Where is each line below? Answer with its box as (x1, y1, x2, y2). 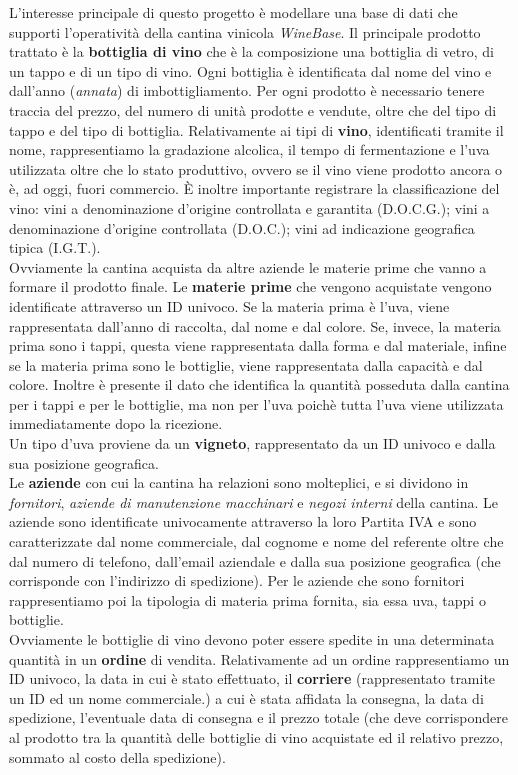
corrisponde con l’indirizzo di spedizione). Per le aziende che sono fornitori (9, 570, 465, 591)
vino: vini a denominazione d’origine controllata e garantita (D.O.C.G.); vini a (9, 197, 490, 218)
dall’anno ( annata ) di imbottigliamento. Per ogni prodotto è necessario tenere (9, 80, 485, 101)
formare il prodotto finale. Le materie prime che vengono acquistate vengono (9, 276, 492, 297)
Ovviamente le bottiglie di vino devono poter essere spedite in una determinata (9, 629, 495, 649)
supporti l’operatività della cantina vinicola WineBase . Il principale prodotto (9, 21, 481, 42)
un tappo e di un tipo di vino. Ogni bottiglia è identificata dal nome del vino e (9, 60, 492, 81)
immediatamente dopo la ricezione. (9, 413, 223, 434)
